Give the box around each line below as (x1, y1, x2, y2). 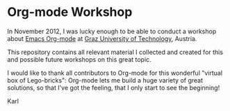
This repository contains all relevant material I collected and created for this (7, 48, 224, 56)
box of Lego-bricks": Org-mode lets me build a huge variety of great (7, 76, 204, 84)
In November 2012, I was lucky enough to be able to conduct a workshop (7, 27, 217, 35)
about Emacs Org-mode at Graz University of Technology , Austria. (7, 34, 197, 42)
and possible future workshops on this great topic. (7, 55, 151, 63)
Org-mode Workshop (7, 4, 133, 20)
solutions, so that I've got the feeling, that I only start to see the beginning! (7, 83, 220, 92)
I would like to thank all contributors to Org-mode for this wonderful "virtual (7, 69, 223, 77)
